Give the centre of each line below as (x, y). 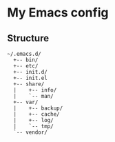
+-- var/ (26, 102)
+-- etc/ (26, 66)
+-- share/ (29, 84)
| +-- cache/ (36, 114)
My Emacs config (58, 13)
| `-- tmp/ (33, 126)
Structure (28, 38)
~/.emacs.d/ (24, 54)
